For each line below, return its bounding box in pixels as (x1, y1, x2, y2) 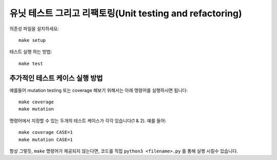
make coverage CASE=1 (18, 129, 73, 135)
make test (18, 60, 43, 66)
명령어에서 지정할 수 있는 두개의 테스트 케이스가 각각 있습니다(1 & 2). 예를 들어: (9, 118, 167, 124)
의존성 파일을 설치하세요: (9, 26, 59, 32)
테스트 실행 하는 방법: (9, 49, 52, 55)
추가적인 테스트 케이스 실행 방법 (9, 74, 103, 82)
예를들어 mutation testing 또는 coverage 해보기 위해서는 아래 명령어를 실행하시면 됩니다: (9, 87, 188, 93)
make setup (18, 37, 46, 43)
